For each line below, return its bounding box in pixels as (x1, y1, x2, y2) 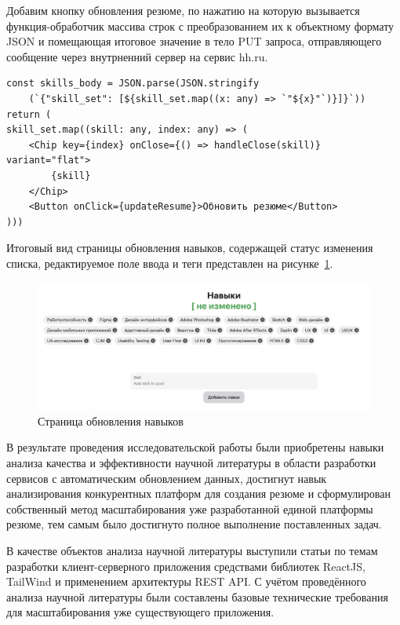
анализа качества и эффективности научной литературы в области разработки (6, 455, 376, 470)
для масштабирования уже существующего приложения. (6, 604, 275, 620)
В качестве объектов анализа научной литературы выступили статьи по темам (6, 542, 378, 558)
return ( (6, 108, 52, 120)
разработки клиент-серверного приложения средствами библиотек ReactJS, (6, 557, 365, 574)
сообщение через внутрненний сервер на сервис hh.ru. (6, 48, 268, 64)
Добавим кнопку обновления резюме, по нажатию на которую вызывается (6, 2, 360, 18)
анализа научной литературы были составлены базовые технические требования (6, 588, 388, 605)
